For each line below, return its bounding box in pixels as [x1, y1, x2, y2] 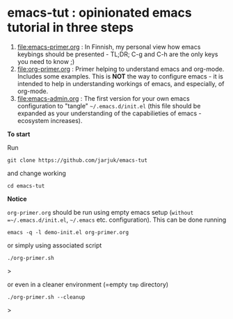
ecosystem [17, 116, 49, 124]
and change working [7, 169, 66, 177]
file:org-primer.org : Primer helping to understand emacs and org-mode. [17, 65, 225, 73]
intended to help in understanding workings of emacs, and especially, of [17, 79, 225, 88]
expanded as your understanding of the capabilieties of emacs [17, 109, 198, 117]
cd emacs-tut [7, 182, 45, 189]
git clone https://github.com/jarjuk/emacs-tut [7, 156, 148, 164]
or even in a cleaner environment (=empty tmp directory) [7, 280, 169, 288]
